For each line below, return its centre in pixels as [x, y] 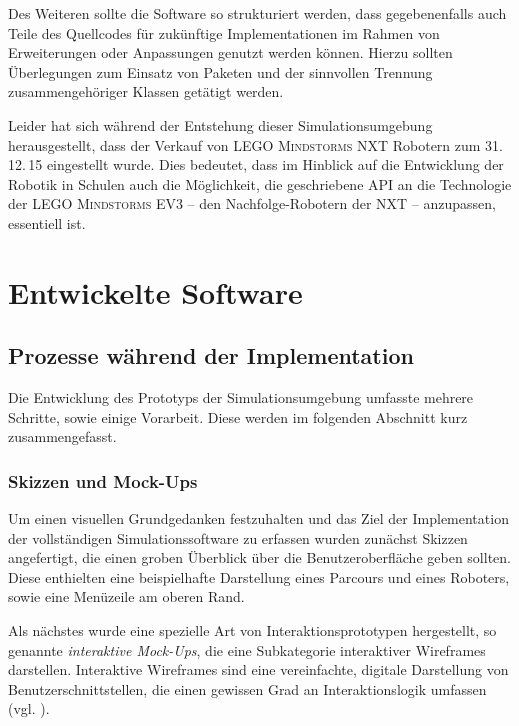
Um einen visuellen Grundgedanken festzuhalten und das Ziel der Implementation [258, 518]
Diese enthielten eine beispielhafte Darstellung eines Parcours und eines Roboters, [259, 576]
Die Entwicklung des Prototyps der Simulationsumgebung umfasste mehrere [241, 397]
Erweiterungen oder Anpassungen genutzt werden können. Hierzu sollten [230, 52]
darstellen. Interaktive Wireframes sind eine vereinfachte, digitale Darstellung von [258, 669]
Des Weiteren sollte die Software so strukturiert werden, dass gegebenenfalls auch [257, 13]
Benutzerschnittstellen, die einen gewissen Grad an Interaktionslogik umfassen [247, 688]
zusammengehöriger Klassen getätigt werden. [146, 91]
